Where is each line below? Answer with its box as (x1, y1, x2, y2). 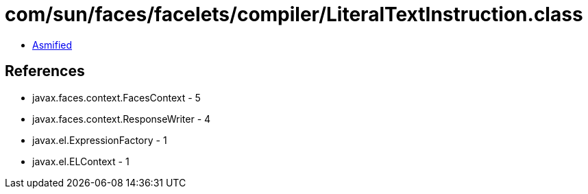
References (5, 62, 85, 80)
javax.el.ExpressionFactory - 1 (32, 134, 167, 146)
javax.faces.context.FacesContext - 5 (32, 91, 201, 104)
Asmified (32, 38, 73, 51)
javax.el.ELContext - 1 (32, 155, 130, 167)
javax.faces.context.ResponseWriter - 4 (32, 112, 211, 125)
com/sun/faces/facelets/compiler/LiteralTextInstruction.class (5, 3, 583, 26)
